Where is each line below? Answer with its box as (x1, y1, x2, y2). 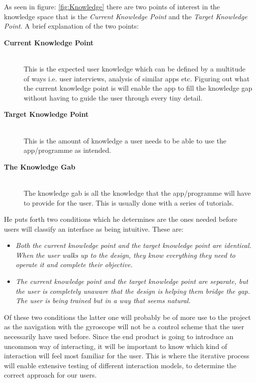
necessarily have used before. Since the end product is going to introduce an (4, 331, 234, 342)
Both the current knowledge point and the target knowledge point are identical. (15, 240, 252, 250)
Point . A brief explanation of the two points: (4, 21, 139, 31)
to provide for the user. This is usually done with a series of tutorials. (24, 197, 234, 208)
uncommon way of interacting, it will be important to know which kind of (4, 341, 227, 351)
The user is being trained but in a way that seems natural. (15, 295, 191, 306)
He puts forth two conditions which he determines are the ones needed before (4, 214, 237, 224)
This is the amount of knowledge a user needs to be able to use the (24, 135, 226, 145)
